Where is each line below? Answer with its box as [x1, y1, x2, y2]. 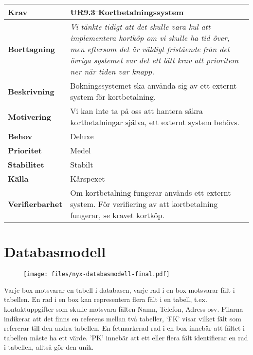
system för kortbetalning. [70, 91, 156, 102]
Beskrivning [8, 85, 54, 97]
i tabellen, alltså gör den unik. [4, 342, 94, 352]
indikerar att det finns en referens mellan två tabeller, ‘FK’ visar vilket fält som [4, 313, 242, 323]
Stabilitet [8, 159, 44, 170]
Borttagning [8, 43, 55, 55]
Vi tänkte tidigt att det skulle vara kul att [70, 21, 211, 32]
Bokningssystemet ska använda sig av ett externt [70, 80, 237, 91]
